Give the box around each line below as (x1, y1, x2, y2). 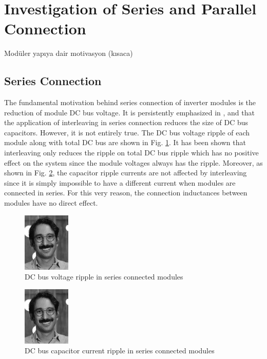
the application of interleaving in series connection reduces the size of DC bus (4, 117, 249, 128)
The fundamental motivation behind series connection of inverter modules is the (4, 97, 256, 108)
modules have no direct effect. (4, 197, 98, 208)
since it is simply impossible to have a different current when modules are (4, 177, 236, 188)
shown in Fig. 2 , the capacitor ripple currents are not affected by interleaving (4, 167, 247, 178)
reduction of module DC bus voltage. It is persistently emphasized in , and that (4, 107, 255, 117)
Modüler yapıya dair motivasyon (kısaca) (4, 48, 133, 58)
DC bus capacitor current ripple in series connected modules (25, 345, 215, 356)
